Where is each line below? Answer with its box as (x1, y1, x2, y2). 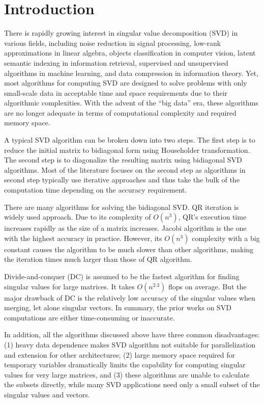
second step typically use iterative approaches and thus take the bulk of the (4, 174, 240, 185)
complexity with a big (192, 232, 260, 243)
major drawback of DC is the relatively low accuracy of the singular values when (4, 292, 255, 303)
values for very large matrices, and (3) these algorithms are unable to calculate (4, 369, 250, 380)
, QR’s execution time (178, 211, 247, 222)
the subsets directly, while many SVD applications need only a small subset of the (4, 379, 260, 390)
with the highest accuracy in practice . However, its (4, 232, 162, 243)
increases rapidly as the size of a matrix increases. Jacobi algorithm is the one (4, 223, 247, 233)
